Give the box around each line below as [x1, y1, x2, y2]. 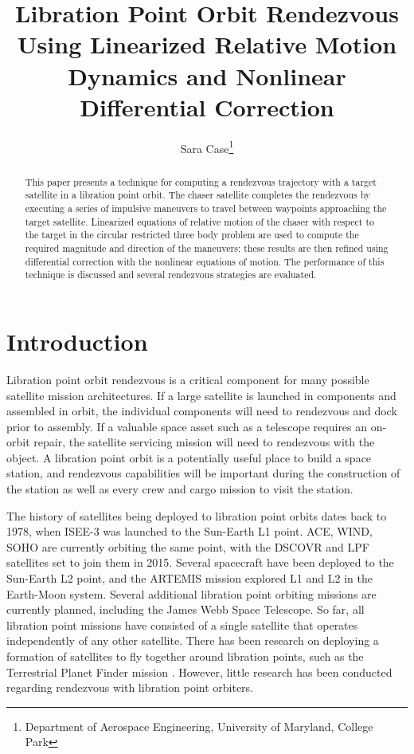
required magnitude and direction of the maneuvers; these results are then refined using [25, 242, 389, 255]
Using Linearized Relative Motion [17, 28, 397, 61]
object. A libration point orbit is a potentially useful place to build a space [6, 449, 372, 465]
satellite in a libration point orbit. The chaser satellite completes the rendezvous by [25, 188, 371, 202]
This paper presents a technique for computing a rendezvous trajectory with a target [25, 175, 377, 188]
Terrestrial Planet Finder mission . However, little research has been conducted [6, 663, 393, 680]
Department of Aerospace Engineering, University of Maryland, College [25, 717, 373, 734]
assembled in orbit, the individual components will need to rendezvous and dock [6, 403, 397, 419]
